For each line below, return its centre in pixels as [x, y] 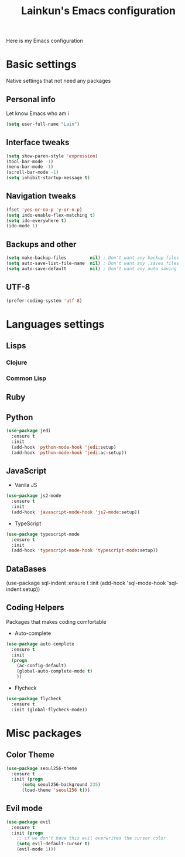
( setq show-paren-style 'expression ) [52, 156]
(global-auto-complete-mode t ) [55, 671]
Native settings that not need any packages [59, 81]
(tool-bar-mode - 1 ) [30, 162]
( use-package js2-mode [34, 496]
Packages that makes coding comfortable [56, 621]
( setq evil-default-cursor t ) [54, 844]
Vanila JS [26, 485]
